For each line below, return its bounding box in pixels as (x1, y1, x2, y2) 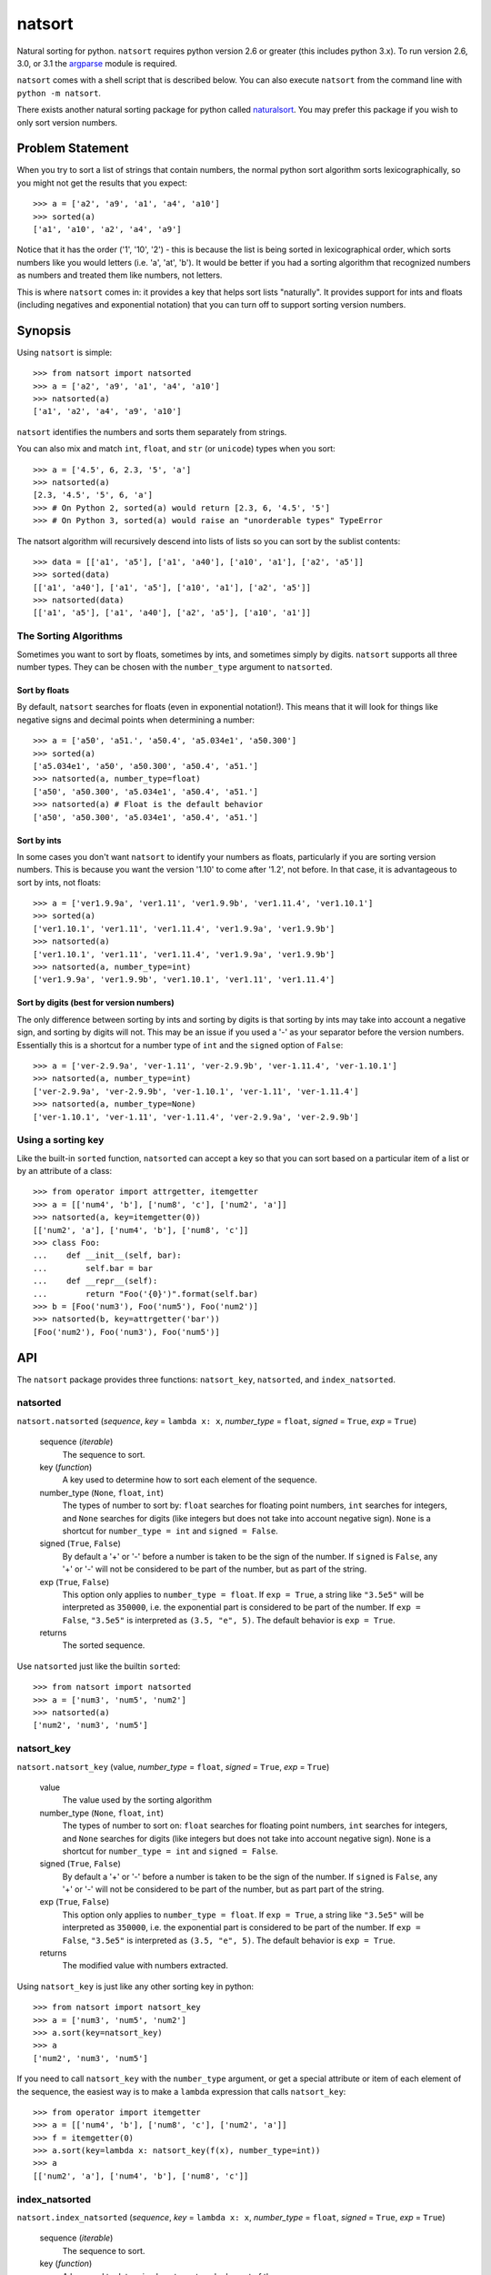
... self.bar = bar (33, 1263, 154, 1273)
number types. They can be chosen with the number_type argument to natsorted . (16, 662, 333, 672)
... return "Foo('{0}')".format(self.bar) (33, 1289, 259, 1299)
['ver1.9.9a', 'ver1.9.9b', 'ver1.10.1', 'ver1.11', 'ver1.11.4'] (33, 975, 336, 985)
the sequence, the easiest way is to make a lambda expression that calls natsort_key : (16, 2086, 346, 2097)
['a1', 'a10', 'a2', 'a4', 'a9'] (33, 224, 182, 234)
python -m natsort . (16, 87, 102, 98)
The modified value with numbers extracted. (62, 1960, 229, 1971)
